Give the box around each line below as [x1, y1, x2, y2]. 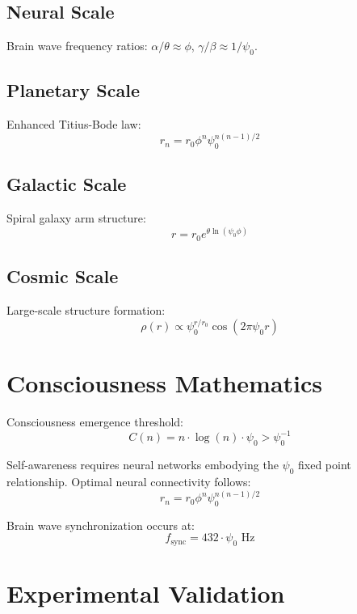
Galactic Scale [6, 171, 127, 197]
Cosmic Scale [6, 264, 119, 289]
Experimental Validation [6, 577, 285, 610]
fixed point [298, 456, 351, 473]
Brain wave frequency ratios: [6, 37, 148, 54]
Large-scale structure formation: [6, 302, 166, 319]
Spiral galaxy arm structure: [6, 210, 146, 227]
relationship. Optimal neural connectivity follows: [6, 472, 251, 489]
